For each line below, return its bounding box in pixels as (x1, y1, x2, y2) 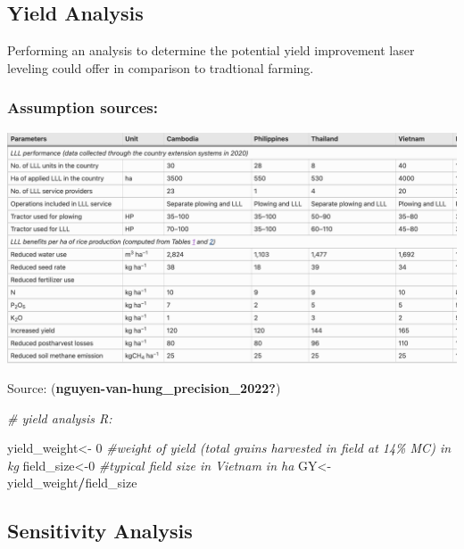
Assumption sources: (7, 96, 158, 119)
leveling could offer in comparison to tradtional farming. (7, 58, 314, 77)
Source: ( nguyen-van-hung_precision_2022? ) (7, 379, 281, 397)
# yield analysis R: (7, 408, 112, 427)
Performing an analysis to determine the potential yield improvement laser (7, 41, 415, 60)
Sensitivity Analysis (7, 517, 193, 545)
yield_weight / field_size (7, 473, 137, 492)
